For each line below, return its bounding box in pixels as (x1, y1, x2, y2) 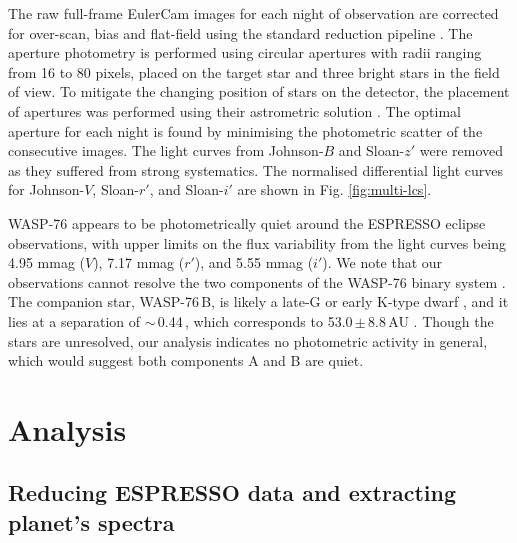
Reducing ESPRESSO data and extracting (8, 477, 456, 508)
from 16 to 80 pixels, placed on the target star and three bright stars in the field (8, 61, 500, 82)
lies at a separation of (8, 310, 141, 331)
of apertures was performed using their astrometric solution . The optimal (8, 100, 461, 121)
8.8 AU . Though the (368, 310, 494, 331)
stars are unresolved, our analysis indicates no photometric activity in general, (8, 330, 488, 351)
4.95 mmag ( (8, 252, 85, 273)
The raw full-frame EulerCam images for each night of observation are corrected (8, 3, 499, 23)
